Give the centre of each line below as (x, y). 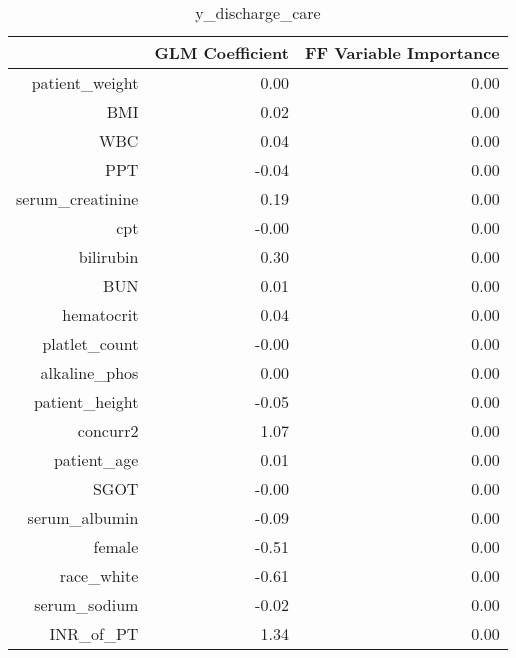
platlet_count (90, 343)
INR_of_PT (94, 633)
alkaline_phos (89, 372)
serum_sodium (86, 604)
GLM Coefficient (221, 52)
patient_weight (85, 82)
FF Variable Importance (402, 52)
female (116, 546)
